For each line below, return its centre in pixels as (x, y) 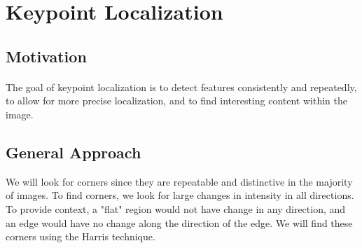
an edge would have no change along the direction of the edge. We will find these (179, 222)
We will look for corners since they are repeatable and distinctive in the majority (179, 181)
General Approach (74, 152)
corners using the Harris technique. (81, 236)
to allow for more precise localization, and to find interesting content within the (176, 101)
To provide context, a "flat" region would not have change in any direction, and (176, 208)
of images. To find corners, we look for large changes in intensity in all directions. (180, 195)
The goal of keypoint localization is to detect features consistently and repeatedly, (181, 87)
